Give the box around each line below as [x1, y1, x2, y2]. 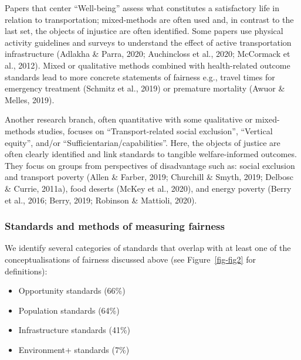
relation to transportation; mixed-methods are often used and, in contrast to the [5, 13, 294, 25]
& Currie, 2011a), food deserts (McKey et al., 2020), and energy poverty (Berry [5, 182, 292, 194]
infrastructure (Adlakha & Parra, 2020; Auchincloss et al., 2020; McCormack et [5, 47, 290, 60]
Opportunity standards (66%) [18, 284, 126, 297]
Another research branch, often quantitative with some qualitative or [5, 113, 253, 125]
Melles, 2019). [5, 93, 55, 106]
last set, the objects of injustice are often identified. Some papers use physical [5, 25, 283, 37]
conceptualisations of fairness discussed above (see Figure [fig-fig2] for [5, 253, 256, 265]
